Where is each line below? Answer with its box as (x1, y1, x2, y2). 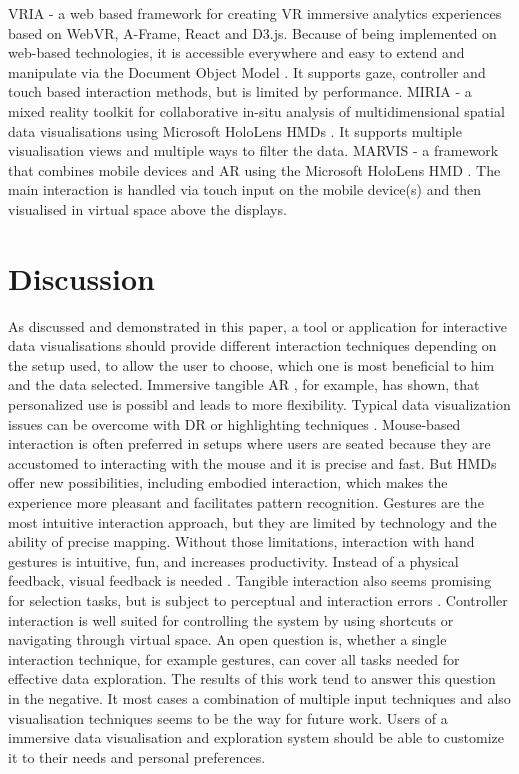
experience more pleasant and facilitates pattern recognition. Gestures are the (8, 492, 484, 512)
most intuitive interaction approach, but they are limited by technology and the (8, 511, 497, 532)
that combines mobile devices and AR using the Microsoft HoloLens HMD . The (8, 159, 501, 180)
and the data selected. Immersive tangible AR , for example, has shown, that (8, 374, 480, 395)
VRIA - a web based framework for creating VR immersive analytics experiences (8, 3, 502, 23)
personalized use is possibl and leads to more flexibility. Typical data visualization (8, 394, 511, 415)
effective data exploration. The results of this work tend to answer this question (8, 668, 496, 689)
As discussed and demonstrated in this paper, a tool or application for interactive (8, 315, 507, 336)
